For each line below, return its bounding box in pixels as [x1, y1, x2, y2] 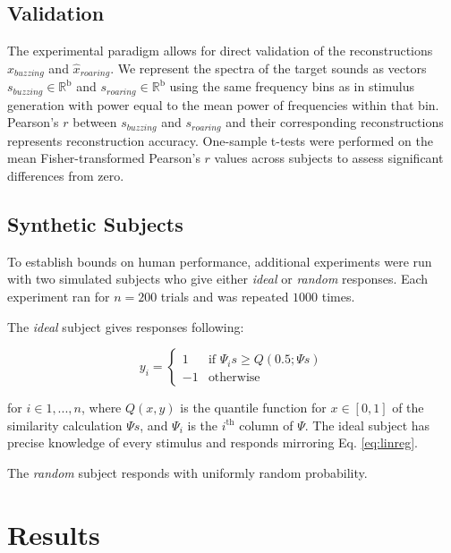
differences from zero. [7, 166, 124, 184]
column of [239, 415, 294, 434]
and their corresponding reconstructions [225, 113, 444, 132]
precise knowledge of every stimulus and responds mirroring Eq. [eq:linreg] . [7, 433, 419, 452]
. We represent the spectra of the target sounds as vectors [110, 58, 427, 77]
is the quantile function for [180, 398, 327, 417]
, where [81, 398, 122, 417]
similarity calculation [7, 415, 123, 434]
